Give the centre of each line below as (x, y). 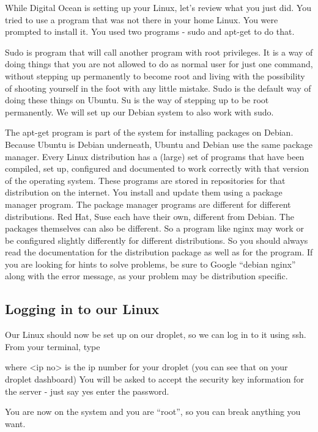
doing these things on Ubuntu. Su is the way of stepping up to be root (137, 100)
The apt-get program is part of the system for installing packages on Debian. (149, 132)
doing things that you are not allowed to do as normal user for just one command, (159, 64)
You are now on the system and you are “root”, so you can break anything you (153, 412)
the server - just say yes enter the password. (87, 391)
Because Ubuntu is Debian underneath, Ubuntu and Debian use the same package (159, 144)
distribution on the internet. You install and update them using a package (144, 192)
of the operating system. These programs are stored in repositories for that (145, 180)
